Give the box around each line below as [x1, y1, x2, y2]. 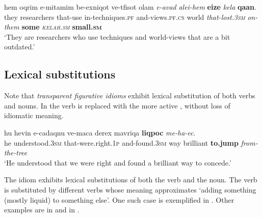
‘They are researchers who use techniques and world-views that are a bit [4, 31, 230, 42]
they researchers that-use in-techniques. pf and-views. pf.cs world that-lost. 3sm [4, 11, 245, 22]
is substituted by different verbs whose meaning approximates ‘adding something [4, 184, 256, 195]
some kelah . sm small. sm [21, 21, 102, 32]
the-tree [4, 147, 28, 158]
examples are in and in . [4, 204, 80, 215]
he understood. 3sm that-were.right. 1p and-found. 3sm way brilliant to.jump [4, 137, 239, 148]
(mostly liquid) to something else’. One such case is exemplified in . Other [4, 194, 234, 205]
